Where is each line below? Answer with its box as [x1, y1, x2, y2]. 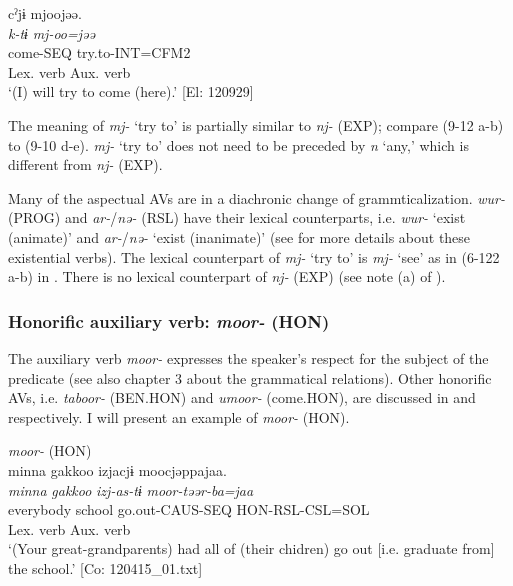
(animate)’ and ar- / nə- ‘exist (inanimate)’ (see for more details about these [8, 226, 471, 247]
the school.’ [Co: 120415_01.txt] [8, 557, 203, 578]
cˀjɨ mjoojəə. [8, 3, 82, 23]
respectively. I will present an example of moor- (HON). [8, 406, 350, 427]
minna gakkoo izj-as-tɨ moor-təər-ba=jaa [8, 479, 254, 500]
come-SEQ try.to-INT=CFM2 [8, 42, 191, 63]
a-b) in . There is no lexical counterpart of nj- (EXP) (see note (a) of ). [8, 266, 446, 287]
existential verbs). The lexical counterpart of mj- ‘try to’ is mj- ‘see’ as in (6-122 [8, 246, 500, 267]
